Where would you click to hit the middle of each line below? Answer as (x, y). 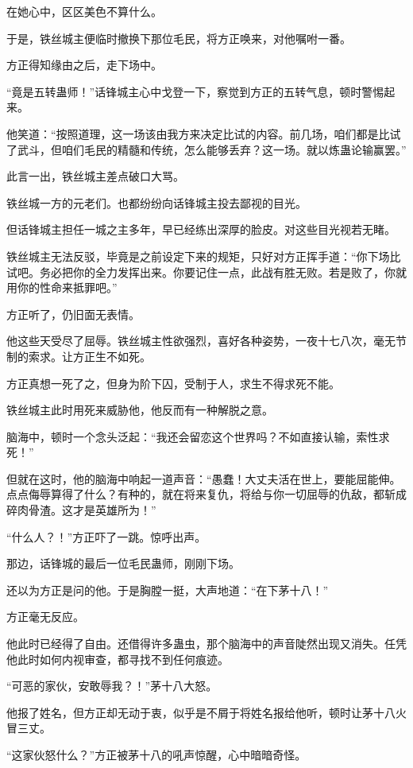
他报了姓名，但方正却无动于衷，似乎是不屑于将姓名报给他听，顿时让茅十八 (201, 712)
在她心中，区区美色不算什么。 (84, 11)
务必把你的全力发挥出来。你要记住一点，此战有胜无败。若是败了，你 (217, 272)
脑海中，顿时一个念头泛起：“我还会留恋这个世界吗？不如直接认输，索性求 (198, 436)
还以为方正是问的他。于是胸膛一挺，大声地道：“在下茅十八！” (168, 590)
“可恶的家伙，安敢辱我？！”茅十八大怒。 (112, 686)
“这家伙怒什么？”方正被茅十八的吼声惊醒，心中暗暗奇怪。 (156, 754)
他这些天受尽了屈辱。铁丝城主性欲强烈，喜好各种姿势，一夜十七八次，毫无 (201, 341)
